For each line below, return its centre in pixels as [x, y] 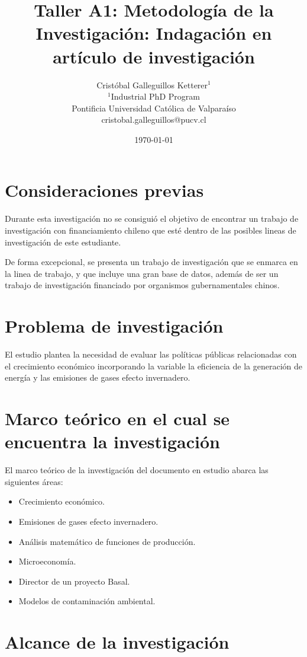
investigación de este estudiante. [63, 242]
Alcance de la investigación [117, 642]
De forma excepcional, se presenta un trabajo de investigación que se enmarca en [151, 262]
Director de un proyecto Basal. [74, 581]
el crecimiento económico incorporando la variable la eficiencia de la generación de [153, 366]
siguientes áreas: [34, 481]
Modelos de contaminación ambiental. [87, 601]
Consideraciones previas [104, 190]
